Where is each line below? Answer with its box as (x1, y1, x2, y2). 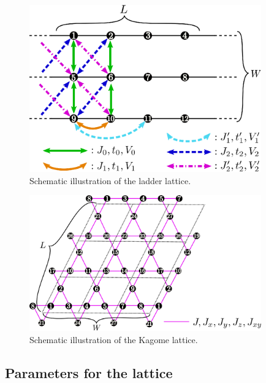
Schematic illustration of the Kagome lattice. (29, 333, 198, 346)
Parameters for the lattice (5, 363, 173, 382)
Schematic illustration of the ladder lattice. (29, 174, 191, 187)
